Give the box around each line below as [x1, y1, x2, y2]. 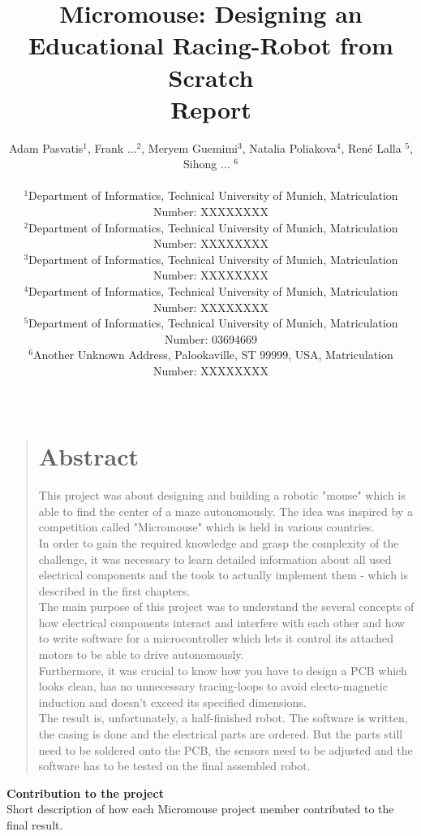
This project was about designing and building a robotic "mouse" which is [38, 487, 406, 504]
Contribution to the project [6, 784, 164, 801]
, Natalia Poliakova [242, 139, 337, 156]
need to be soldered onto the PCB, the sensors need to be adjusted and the [38, 741, 413, 758]
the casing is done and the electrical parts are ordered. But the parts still [38, 726, 403, 743]
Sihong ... [183, 155, 230, 172]
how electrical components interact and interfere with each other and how [38, 613, 406, 630]
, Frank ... [88, 139, 137, 156]
